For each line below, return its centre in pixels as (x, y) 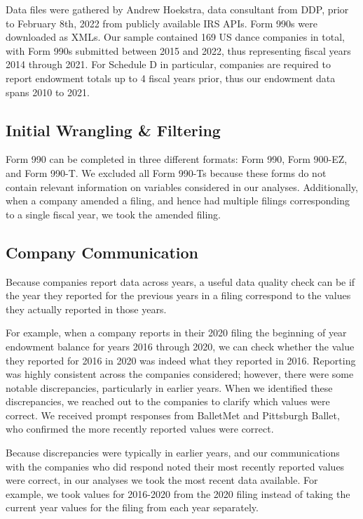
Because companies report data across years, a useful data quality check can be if (180, 281)
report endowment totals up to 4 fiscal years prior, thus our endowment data (171, 78)
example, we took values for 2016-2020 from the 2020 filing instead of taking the (178, 493)
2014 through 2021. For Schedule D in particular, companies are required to (168, 64)
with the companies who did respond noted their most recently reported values (175, 466)
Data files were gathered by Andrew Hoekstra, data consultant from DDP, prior (177, 9)
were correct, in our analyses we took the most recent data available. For (162, 480)
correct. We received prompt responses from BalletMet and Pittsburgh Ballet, (173, 415)
